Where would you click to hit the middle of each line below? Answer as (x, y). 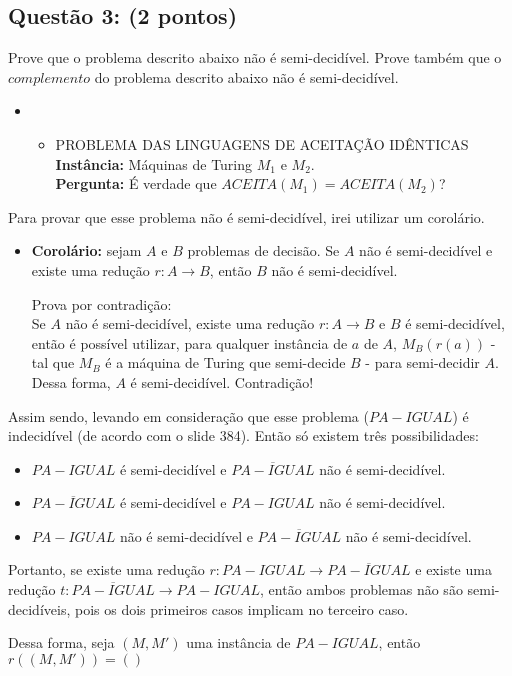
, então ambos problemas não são (361, 589)
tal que (53, 362)
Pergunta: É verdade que (136, 183)
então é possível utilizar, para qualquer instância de (189, 342)
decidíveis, (39, 608)
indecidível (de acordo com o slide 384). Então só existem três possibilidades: (243, 435)
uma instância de (238, 642)
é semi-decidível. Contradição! (222, 381)
